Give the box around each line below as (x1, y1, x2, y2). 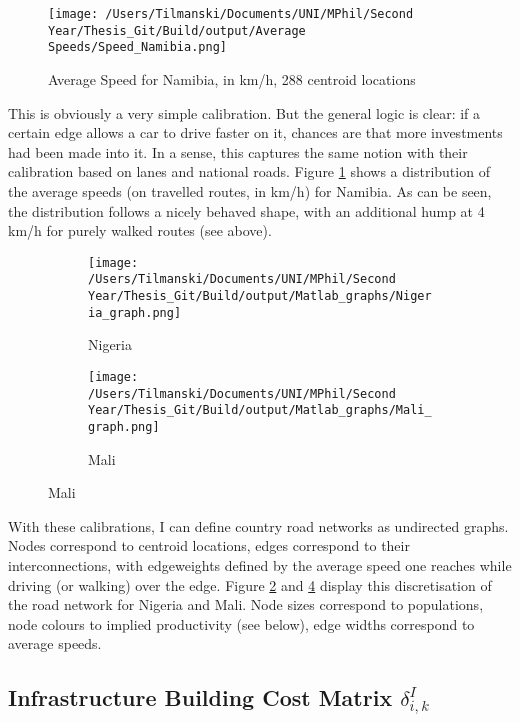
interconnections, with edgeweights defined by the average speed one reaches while (8, 554, 512, 575)
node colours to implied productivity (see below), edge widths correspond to (8, 613, 475, 634)
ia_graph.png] (88, 305, 182, 320)
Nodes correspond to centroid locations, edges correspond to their (8, 535, 410, 556)
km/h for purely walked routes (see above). (8, 220, 272, 241)
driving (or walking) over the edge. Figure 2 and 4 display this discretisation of (8, 574, 492, 595)
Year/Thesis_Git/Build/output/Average (48, 23, 306, 38)
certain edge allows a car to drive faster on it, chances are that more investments (8, 122, 503, 143)
